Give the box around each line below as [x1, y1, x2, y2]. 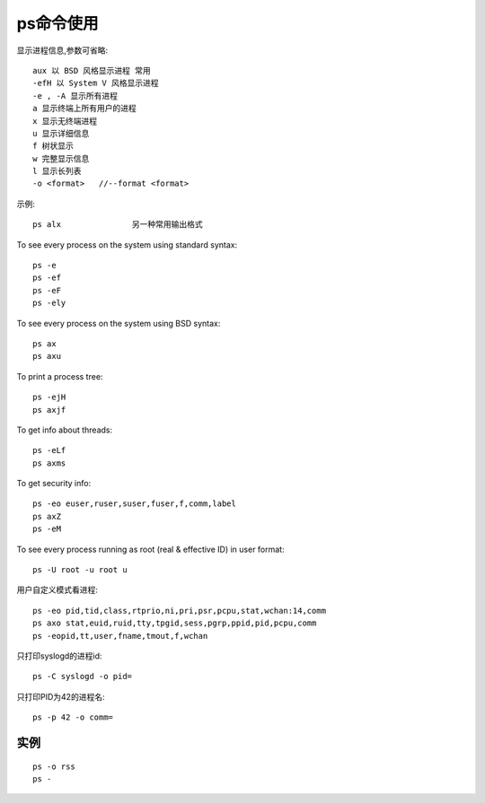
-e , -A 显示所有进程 [32, 91, 119, 100]
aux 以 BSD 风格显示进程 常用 [32, 65, 152, 75]
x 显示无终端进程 [32, 116, 98, 126]
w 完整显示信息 [32, 153, 90, 163]
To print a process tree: [16, 371, 103, 381]
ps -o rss [32, 761, 75, 772]
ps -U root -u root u [32, 565, 128, 575]
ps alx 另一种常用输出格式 [32, 220, 204, 230]
